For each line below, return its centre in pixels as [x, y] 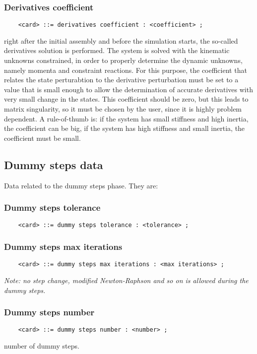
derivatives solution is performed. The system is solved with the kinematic [117, 50]
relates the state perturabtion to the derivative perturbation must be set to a [121, 80]
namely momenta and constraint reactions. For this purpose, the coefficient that [126, 70]
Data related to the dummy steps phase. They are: [81, 185]
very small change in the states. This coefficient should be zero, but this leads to [126, 99]
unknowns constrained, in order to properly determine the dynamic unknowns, [123, 60]
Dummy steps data [54, 164]
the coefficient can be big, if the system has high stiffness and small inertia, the [125, 128]
